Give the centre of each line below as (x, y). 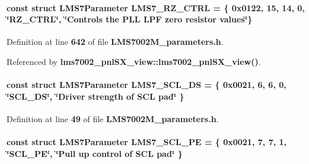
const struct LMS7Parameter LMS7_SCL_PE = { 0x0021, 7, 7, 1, (147, 142)
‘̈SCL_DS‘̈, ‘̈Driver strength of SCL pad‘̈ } (95, 96)
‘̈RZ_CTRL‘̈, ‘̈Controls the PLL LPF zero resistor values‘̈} (130, 19)
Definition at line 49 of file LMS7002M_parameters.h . (113, 118)
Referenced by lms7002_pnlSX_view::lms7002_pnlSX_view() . (134, 61)
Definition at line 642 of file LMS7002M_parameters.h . (115, 42)
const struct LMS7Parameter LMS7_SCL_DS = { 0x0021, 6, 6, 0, (146, 85)
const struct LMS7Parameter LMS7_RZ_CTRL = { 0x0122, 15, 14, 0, (156, 7)
